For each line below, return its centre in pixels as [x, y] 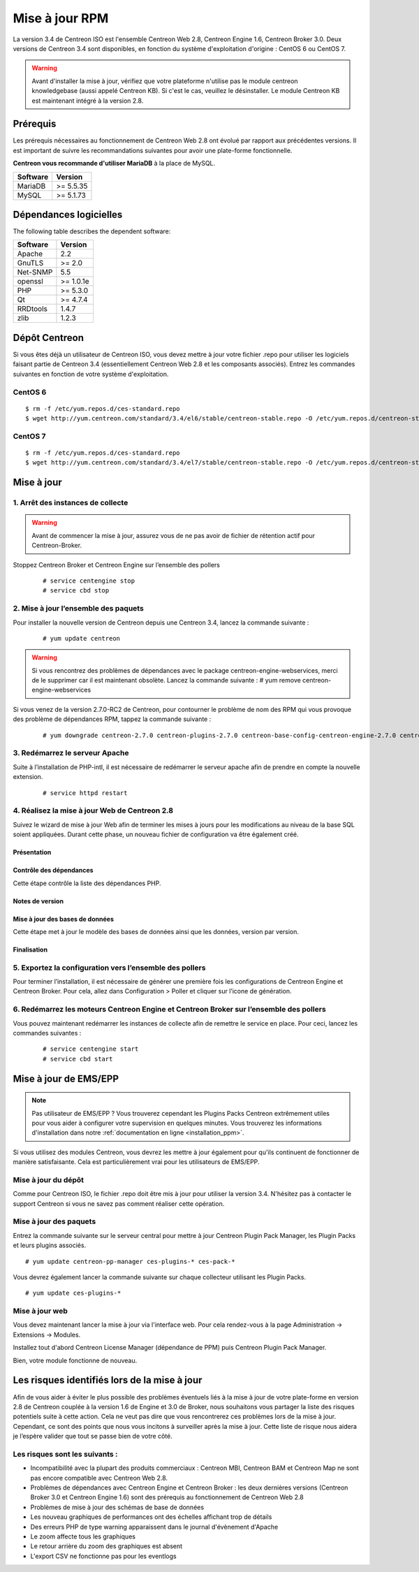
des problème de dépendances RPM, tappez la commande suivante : [112, 719]
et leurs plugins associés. [50, 1245]
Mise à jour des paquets [54, 1221]
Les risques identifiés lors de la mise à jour [108, 1380]
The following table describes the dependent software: [92, 231]
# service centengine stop [89, 581]
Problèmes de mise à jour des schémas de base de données [117, 1507]
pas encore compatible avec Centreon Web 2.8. [99, 1478]
